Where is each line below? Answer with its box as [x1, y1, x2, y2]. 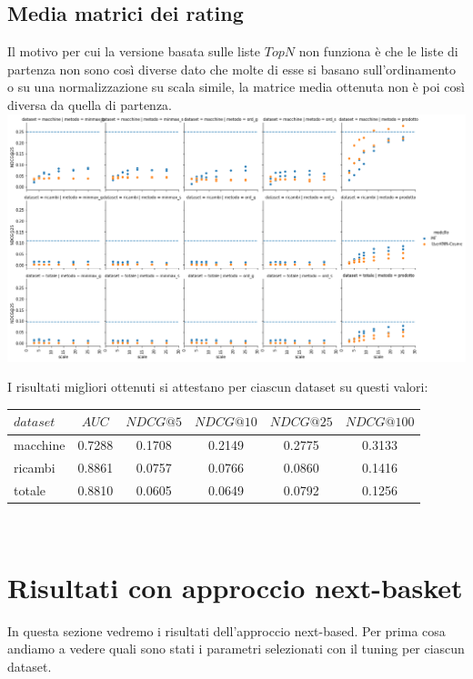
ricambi [14, 458, 55, 477]
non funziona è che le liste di [298, 42, 458, 61]
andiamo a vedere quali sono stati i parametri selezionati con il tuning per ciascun [7, 639, 465, 658]
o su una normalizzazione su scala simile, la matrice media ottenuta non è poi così [7, 77, 465, 96]
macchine [14, 435, 65, 454]
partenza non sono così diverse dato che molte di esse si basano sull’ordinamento [7, 59, 457, 78]
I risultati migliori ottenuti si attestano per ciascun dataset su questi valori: [7, 377, 428, 396]
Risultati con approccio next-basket [7, 568, 463, 605]
